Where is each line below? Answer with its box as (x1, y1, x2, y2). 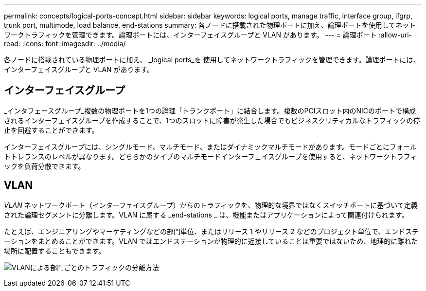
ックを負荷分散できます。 (4, 162, 85, 170)
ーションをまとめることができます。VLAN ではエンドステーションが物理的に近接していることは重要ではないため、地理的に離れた (4, 236, 418, 245)
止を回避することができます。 (4, 126, 99, 134)
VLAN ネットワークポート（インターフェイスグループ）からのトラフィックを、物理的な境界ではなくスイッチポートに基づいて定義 (4, 200, 418, 209)
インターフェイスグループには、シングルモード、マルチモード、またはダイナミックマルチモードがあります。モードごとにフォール (4, 142, 417, 151)
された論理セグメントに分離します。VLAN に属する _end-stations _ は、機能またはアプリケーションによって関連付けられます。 (4, 210, 408, 219)
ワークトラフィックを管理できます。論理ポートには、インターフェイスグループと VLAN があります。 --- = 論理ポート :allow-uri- (4, 31, 412, 39)
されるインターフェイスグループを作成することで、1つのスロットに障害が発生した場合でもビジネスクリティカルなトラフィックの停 (4, 116, 420, 125)
